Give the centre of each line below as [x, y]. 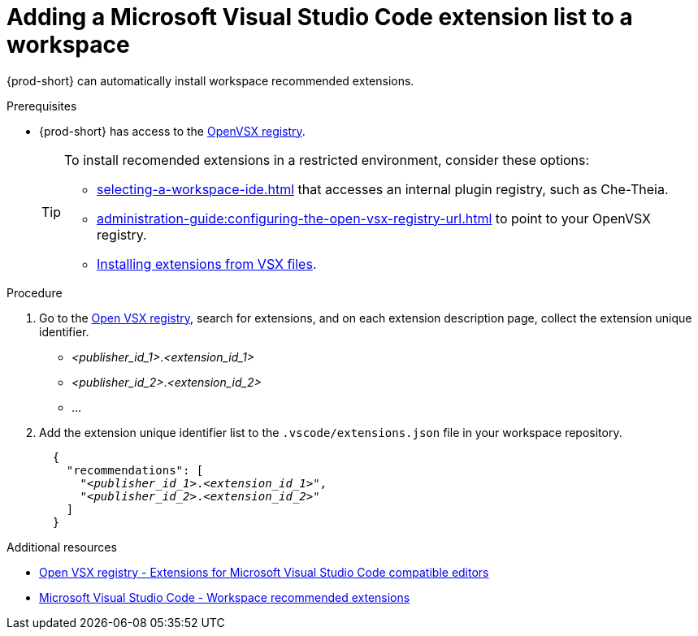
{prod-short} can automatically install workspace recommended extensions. [210, 80]
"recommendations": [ [135, 470]
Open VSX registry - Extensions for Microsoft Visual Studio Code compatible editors [264, 572]
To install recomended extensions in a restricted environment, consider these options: [327, 160]
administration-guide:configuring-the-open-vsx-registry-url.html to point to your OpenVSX [374, 218]
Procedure [35, 292]
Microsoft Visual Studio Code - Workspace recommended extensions [225, 597]
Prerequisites [42, 106]
